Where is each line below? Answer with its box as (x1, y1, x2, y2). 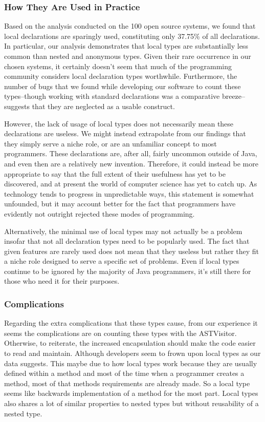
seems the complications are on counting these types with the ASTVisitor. (4, 327, 237, 338)
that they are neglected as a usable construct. (32, 100, 175, 111)
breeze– (222, 91, 246, 101)
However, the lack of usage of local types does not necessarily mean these (4, 118, 234, 129)
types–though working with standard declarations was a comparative (4, 91, 220, 101)
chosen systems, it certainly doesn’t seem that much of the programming (4, 60, 232, 71)
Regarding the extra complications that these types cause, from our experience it (4, 318, 258, 328)
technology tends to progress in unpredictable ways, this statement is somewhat (4, 188, 254, 199)
